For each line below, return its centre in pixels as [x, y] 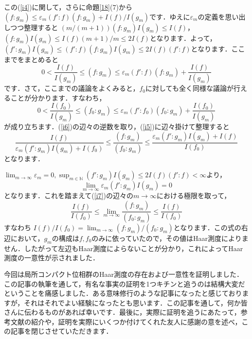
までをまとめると [31, 59]
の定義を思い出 [222, 16]
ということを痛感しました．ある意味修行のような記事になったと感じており [123, 293]
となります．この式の [207, 227]
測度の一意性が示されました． [50, 258]
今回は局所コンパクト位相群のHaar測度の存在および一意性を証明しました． [124, 274]
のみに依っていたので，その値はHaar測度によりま [170, 238]
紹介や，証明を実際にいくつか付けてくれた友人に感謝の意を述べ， [136, 321]
